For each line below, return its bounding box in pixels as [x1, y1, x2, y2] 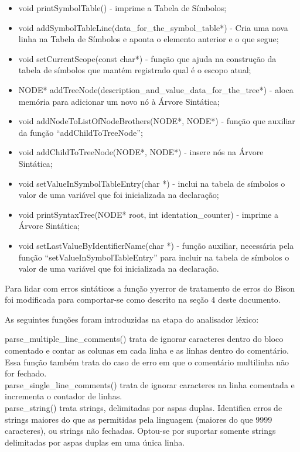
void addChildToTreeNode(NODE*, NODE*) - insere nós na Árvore [18, 146, 264, 158]
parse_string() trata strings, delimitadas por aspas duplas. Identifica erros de [5, 402, 282, 414]
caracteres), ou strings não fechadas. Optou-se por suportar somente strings [5, 424, 276, 437]
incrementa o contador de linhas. [5, 390, 122, 402]
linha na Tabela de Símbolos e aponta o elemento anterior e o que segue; [18, 33, 279, 45]
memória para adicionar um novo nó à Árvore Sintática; [18, 95, 220, 107]
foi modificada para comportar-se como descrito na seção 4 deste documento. [5, 293, 281, 306]
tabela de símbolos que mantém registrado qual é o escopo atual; [18, 64, 251, 76]
